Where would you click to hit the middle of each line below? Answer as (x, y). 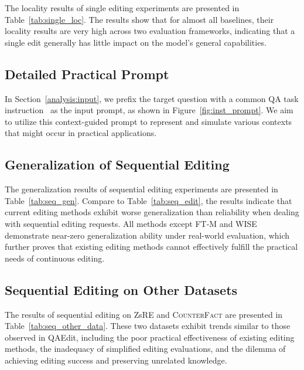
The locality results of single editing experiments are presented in (122, 8)
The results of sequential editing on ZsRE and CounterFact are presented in (144, 314)
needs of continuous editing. (55, 258)
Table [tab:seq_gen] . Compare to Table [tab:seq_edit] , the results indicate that (148, 200)
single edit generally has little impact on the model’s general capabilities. (136, 42)
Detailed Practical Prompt (87, 74)
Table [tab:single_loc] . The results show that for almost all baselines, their (139, 19)
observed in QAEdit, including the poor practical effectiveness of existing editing (150, 337)
